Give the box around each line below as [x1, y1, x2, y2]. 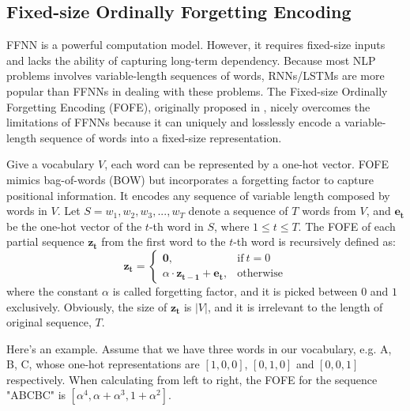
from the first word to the [101, 233, 226, 250]
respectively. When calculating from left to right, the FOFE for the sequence [6, 371, 378, 387]
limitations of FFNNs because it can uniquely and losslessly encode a [6, 114, 341, 130]
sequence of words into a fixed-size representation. [39, 129, 282, 145]
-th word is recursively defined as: [233, 233, 396, 250]
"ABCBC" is [6, 386, 66, 403]
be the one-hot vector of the [6, 217, 142, 234]
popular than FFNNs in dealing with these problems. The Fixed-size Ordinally [6, 82, 388, 99]
